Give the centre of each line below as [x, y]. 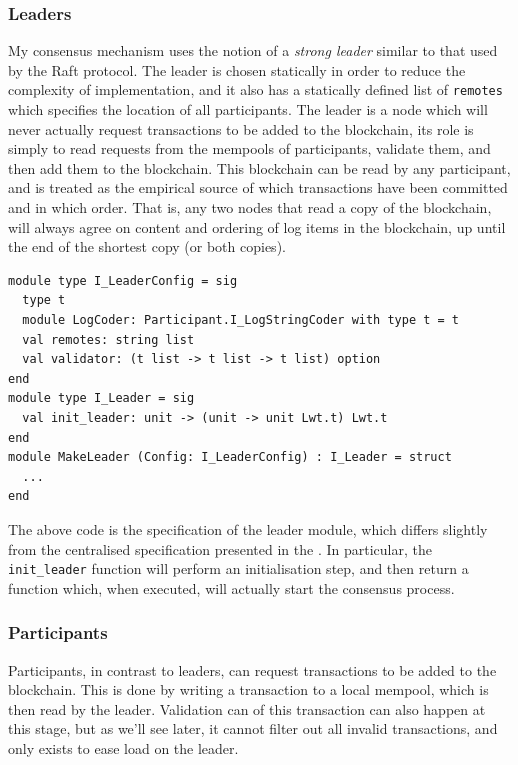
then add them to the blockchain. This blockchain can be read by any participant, [259, 167]
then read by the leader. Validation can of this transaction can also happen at [247, 708]
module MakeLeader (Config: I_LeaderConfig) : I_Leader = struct [230, 457]
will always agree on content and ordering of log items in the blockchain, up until [257, 226]
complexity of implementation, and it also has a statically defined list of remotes [255, 89]
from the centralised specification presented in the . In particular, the [220, 548]
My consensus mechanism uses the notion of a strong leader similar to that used [253, 50]
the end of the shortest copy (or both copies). [147, 246]
